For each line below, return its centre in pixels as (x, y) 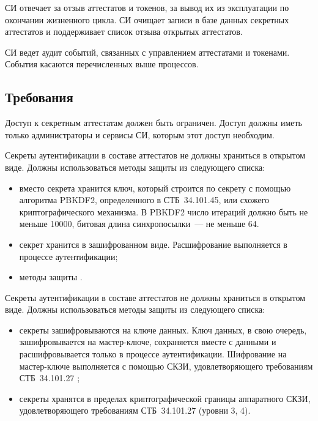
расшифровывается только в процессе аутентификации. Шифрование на (153, 354)
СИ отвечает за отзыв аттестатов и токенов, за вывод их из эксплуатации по (147, 7)
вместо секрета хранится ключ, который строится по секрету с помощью (155, 188)
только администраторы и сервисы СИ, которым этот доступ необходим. (140, 134)
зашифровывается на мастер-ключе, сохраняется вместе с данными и (148, 342)
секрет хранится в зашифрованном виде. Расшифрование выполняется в (153, 244)
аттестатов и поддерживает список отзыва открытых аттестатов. (124, 32)
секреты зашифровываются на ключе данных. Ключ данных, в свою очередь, (163, 330)
